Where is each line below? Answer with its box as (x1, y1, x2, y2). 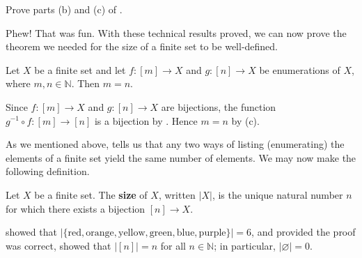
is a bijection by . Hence (94, 113, 198, 128)
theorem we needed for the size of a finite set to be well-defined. (6, 39, 278, 54)
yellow (118, 228, 145, 238)
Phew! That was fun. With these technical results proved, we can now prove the (6, 25, 347, 40)
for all (160, 238, 186, 252)
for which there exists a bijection (6, 201, 145, 215)
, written (158, 187, 196, 202)
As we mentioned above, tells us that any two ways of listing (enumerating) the (6, 137, 345, 151)
